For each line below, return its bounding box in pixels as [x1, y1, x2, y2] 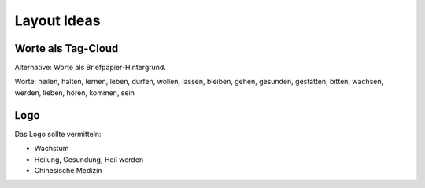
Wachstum [34, 144, 69, 153]
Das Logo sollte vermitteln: [14, 129, 102, 138]
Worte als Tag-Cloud [14, 42, 119, 55]
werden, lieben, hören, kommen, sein [14, 87, 135, 98]
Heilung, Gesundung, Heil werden [34, 154, 144, 164]
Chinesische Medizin [34, 165, 102, 175]
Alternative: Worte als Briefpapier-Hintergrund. [14, 63, 167, 72]
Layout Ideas [14, 12, 101, 29]
